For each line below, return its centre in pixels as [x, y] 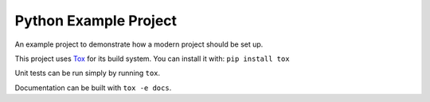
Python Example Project [96, 21]
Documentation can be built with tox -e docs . [93, 88]
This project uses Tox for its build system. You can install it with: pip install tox [152, 59]
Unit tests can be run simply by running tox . [88, 73]
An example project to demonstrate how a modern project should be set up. [139, 44]
